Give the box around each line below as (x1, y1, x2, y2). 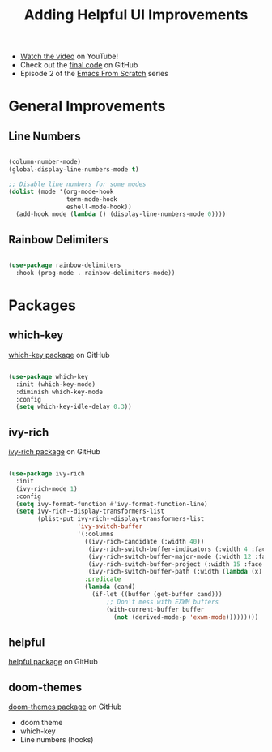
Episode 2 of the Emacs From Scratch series (19, 69, 168, 79)
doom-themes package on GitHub (8, 702, 122, 711)
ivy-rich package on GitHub (8, 447, 101, 457)
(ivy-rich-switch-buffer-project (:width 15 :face (87, 560, 263, 569)
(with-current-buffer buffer (106, 605, 205, 613)
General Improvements (8, 97, 166, 115)
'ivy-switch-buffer (77, 522, 143, 531)
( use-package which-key (8, 372, 89, 380)
